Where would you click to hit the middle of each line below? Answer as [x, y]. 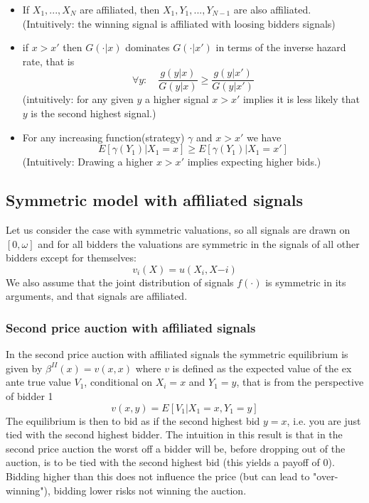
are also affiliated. [272, 9]
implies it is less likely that [301, 99]
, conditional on [118, 382]
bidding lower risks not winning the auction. [150, 490]
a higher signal [177, 99]
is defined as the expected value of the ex [262, 368]
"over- [326, 476]
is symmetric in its [306, 282]
